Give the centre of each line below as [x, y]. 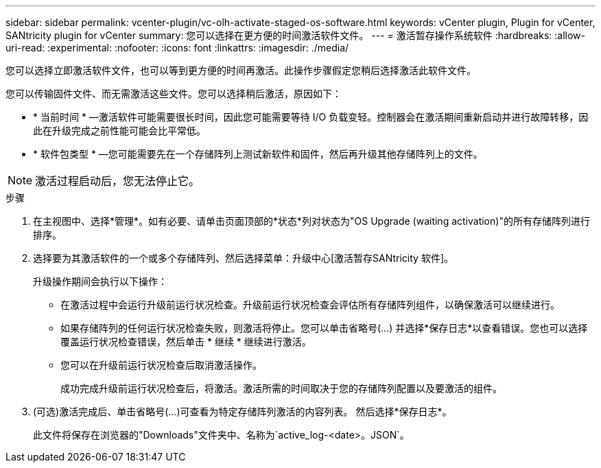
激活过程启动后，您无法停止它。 [118, 181]
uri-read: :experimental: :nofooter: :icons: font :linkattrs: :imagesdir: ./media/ [177, 48]
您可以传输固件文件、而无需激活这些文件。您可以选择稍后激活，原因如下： [174, 94]
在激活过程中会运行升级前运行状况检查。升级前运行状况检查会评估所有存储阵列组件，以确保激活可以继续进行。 [310, 305]
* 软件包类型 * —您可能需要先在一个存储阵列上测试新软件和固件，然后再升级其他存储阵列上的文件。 [258, 154]
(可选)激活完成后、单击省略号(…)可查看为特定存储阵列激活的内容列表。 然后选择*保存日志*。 [243, 411]
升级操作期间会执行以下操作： [100, 281]
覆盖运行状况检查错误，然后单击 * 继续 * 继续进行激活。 [186, 342]
